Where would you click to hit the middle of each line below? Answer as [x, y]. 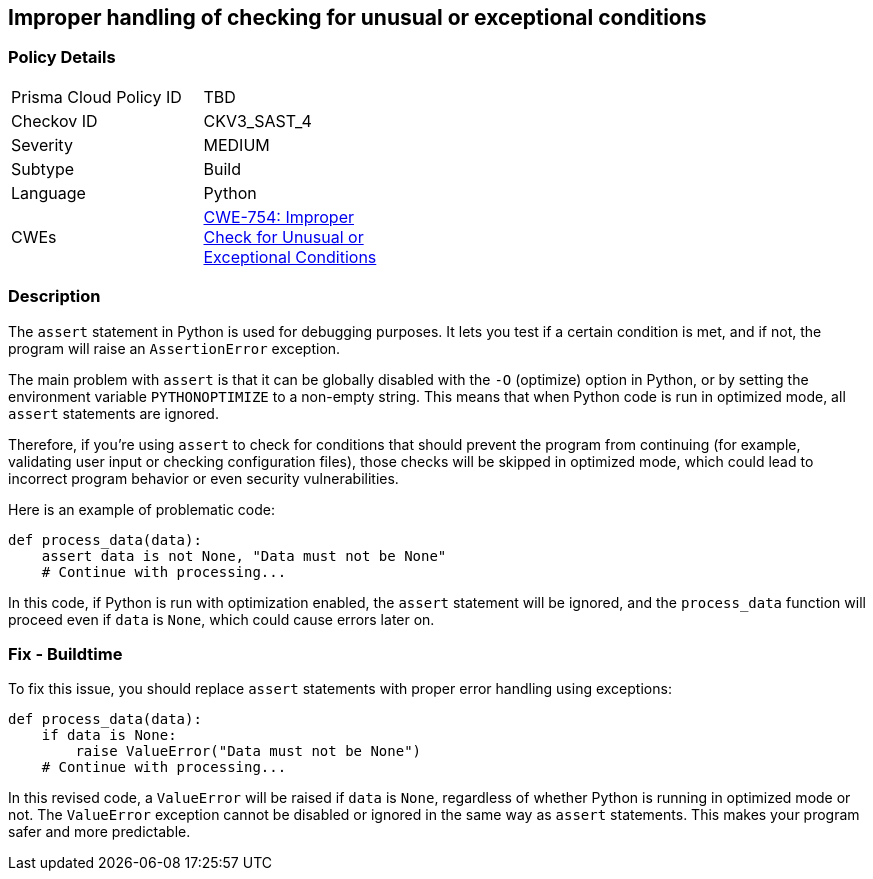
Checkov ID [54, 120]
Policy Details [62, 57]
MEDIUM [236, 144]
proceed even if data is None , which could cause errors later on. [221, 619]
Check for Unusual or [283, 236]
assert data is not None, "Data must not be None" [244, 555]
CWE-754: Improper [279, 216]
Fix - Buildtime [65, 653]
